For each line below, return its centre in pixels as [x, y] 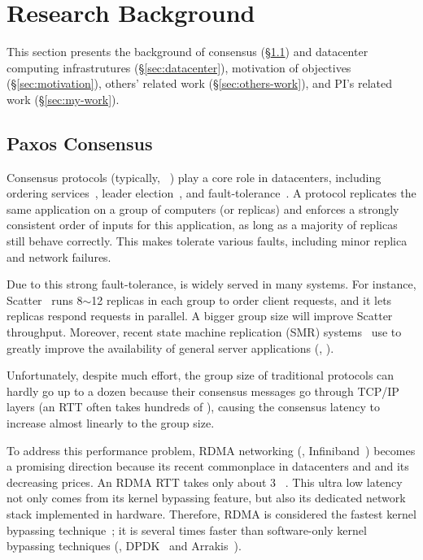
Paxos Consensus [80, 143]
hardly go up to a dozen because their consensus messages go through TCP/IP [203, 391]
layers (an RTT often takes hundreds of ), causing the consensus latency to [193, 407]
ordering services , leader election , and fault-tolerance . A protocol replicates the [211, 193]
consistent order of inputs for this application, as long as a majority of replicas [202, 225]
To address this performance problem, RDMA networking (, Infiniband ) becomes [211, 450]
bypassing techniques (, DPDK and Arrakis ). [124, 546]
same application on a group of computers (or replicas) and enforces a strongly [203, 208]
